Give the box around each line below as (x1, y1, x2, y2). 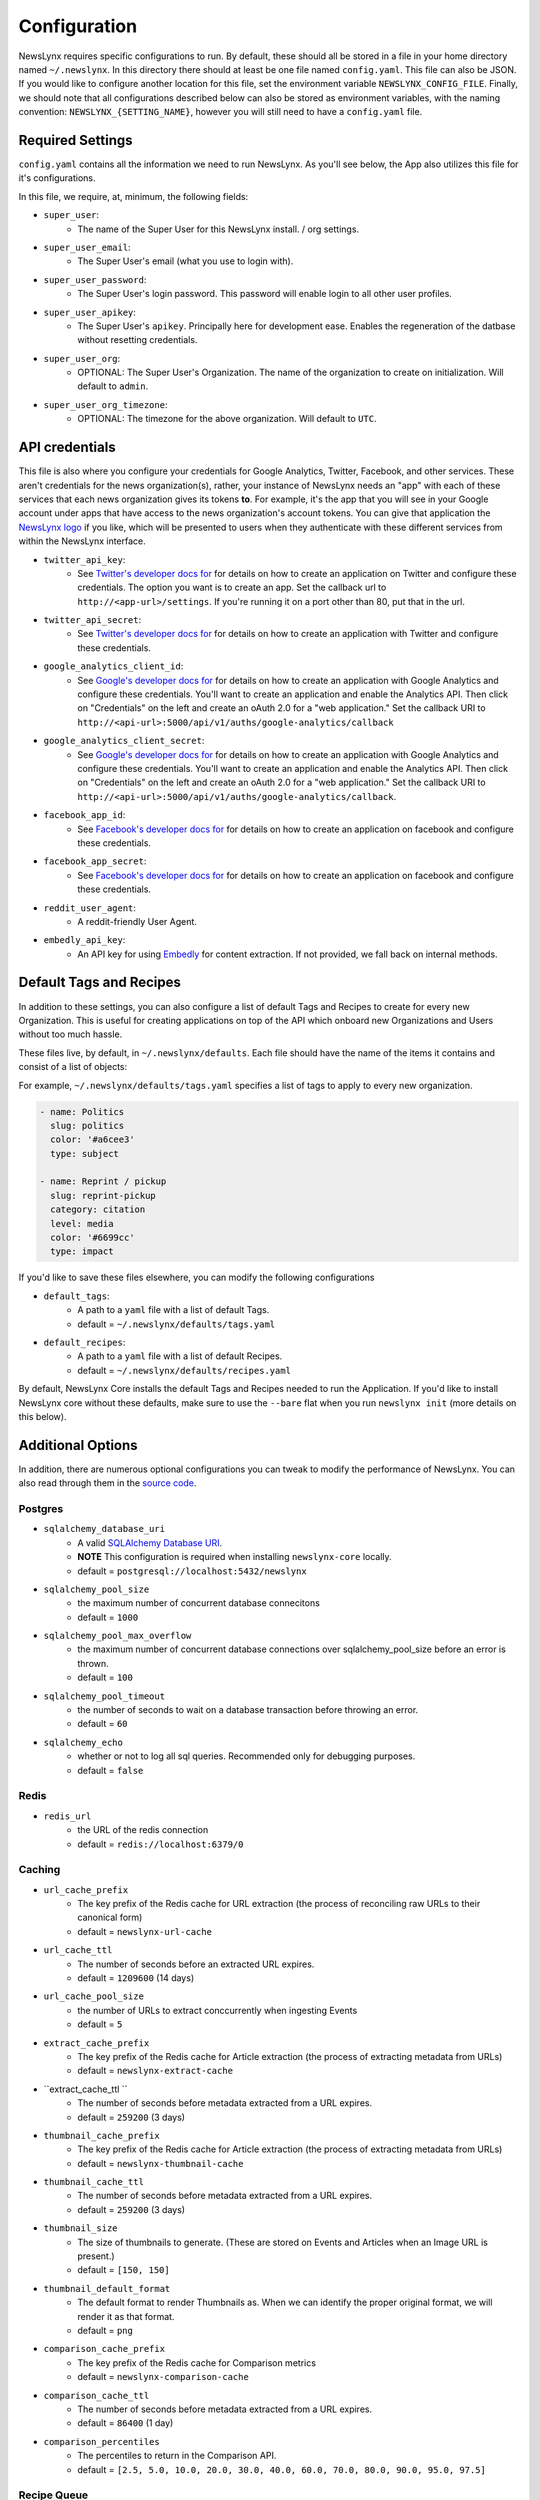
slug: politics (50, 1120, 125, 1131)
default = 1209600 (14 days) (77, 1972, 195, 1984)
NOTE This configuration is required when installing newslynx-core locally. (77, 1551, 392, 1563)
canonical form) (77, 1911, 143, 1924)
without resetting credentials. (77, 334, 198, 346)
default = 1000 (77, 1611, 139, 1623)
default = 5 (77, 2018, 123, 2030)
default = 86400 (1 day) (77, 2417, 174, 2429)
